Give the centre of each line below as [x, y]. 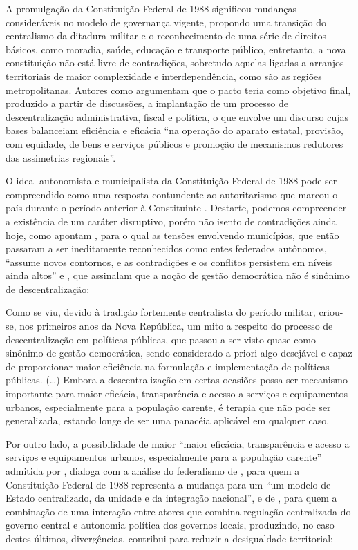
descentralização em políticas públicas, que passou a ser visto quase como [161, 339]
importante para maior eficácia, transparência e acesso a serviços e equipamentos [177, 393]
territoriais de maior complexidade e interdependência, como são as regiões [164, 76]
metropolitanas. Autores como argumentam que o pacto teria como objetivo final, [178, 89]
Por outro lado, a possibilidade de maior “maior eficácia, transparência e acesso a [178, 443]
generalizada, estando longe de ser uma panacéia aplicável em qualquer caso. [168, 420]
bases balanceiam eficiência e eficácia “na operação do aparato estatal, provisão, [175, 130]
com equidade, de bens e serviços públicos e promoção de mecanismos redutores [175, 143]
